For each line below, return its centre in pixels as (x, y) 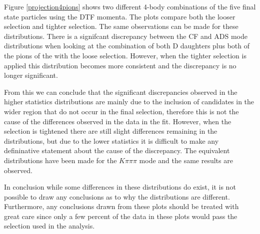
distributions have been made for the (60, 160)
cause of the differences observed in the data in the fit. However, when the (118, 121)
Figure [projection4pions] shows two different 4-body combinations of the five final (130, 6)
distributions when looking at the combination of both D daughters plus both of (127, 46)
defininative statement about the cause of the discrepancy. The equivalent (117, 150)
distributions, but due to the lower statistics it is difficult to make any (111, 140)
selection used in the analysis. (49, 226)
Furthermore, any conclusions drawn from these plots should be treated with (121, 206)
